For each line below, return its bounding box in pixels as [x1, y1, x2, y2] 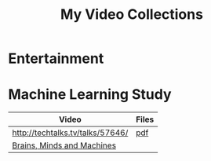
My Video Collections [60, 5, 204, 24]
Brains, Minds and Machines [12, 140, 116, 151]
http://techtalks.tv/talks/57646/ [12, 127, 129, 138]
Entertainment [8, 49, 104, 68]
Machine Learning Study [8, 86, 172, 104]
